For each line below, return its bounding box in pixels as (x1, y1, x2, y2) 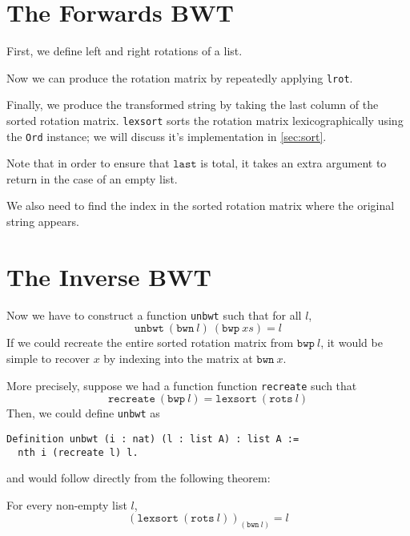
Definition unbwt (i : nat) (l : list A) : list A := (6, 433, 299, 445)
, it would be (320, 334, 383, 351)
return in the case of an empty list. (6, 170, 178, 187)
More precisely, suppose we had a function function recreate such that (6, 377, 357, 393)
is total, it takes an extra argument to (200, 155, 387, 171)
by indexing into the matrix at (103, 350, 253, 367)
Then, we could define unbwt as (6, 405, 160, 421)
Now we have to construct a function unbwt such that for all (6, 306, 302, 323)
